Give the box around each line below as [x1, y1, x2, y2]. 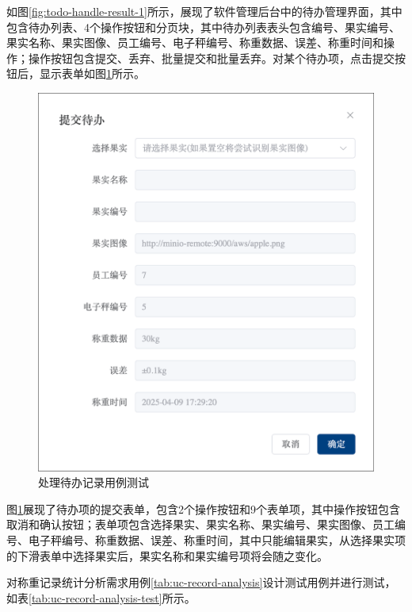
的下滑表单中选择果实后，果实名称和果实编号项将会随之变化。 [6, 547, 328, 564]
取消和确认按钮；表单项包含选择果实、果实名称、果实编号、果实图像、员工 [6, 516, 395, 533]
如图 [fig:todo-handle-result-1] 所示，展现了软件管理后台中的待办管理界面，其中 [6, 3, 402, 19]
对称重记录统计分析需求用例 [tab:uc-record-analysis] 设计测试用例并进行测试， [6, 574, 396, 591]
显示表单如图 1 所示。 [39, 65, 145, 82]
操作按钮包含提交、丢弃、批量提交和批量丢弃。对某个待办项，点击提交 [28, 49, 395, 66]
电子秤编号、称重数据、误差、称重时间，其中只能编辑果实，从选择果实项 [28, 531, 406, 548]
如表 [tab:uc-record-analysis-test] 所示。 [6, 589, 196, 606]
